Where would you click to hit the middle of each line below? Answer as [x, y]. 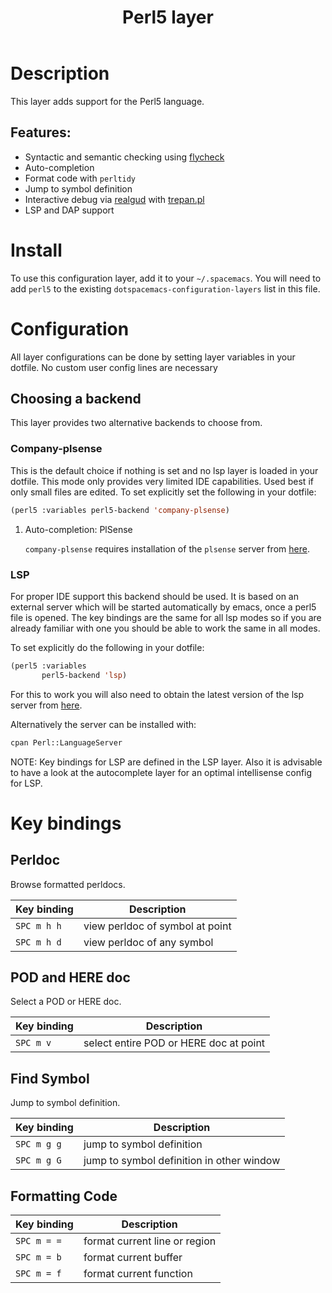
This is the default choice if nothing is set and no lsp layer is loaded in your [164, 470]
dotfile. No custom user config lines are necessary [114, 367]
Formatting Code [64, 1196]
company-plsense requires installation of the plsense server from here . [167, 548]
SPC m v [33, 1043]
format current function [138, 1273]
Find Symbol [50, 1078]
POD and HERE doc [70, 977]
